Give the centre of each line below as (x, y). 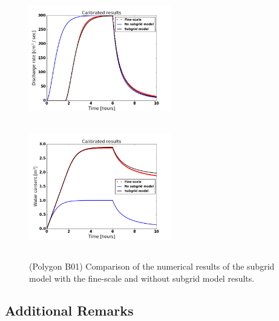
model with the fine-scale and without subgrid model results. (142, 278)
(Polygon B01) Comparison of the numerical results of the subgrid (152, 266)
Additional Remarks (69, 310)
